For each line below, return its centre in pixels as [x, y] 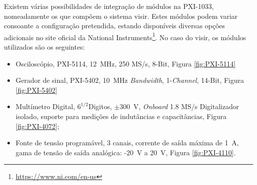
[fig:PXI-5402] [37, 90]
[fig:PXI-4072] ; [37, 126]
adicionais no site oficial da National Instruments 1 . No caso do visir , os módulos [125, 36]
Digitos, [100, 106]
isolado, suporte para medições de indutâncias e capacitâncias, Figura [121, 116]
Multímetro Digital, [45, 106]
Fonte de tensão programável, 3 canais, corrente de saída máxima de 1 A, [127, 143]
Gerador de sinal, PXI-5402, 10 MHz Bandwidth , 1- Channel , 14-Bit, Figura [130, 80]
